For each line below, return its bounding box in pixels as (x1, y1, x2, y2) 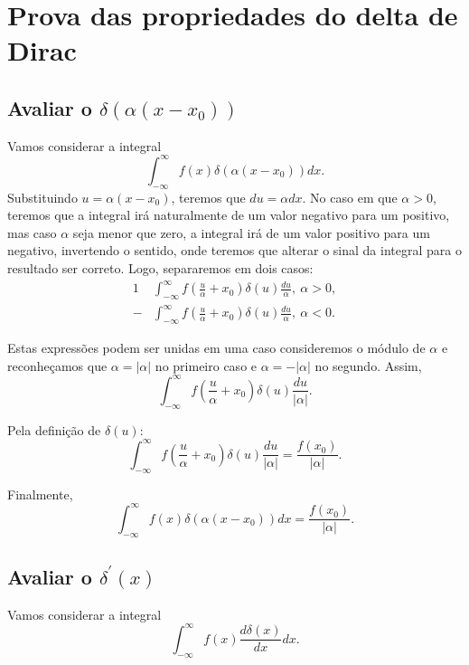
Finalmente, (7, 484, 73, 503)
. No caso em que (302, 187, 398, 206)
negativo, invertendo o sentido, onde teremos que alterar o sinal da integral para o (7, 241, 462, 260)
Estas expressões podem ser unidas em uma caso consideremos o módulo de (7, 338, 426, 357)
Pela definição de (7, 420, 101, 439)
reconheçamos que (7, 356, 108, 375)
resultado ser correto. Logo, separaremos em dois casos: (7, 259, 314, 278)
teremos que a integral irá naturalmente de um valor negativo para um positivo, (7, 205, 450, 224)
